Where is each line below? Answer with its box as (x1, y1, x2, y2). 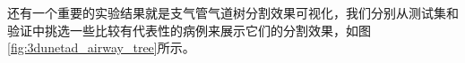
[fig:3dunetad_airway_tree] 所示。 (7, 38, 195, 57)
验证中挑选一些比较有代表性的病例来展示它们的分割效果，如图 (7, 20, 371, 39)
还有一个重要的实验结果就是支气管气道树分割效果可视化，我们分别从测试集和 (7, 4, 459, 21)
